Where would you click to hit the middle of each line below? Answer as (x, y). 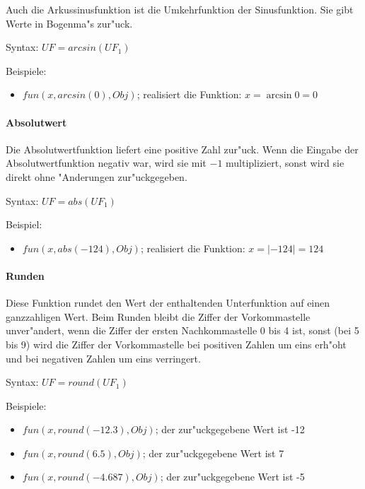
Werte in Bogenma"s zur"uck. (69, 23)
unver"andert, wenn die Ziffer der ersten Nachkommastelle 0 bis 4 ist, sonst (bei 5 (182, 330)
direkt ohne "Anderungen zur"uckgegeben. (97, 176)
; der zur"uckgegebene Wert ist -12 (230, 429)
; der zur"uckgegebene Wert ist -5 (232, 477)
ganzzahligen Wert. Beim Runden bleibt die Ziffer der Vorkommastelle (158, 316)
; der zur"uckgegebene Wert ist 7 (213, 453)
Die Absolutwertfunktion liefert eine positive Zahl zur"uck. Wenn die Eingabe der (182, 149)
